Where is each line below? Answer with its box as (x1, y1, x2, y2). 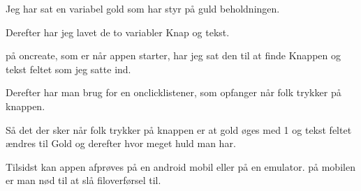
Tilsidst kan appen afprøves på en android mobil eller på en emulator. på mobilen (6, 159, 355, 174)
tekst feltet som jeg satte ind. (6, 61, 131, 76)
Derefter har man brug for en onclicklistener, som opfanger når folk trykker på (6, 85, 341, 100)
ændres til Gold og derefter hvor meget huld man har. (6, 136, 236, 151)
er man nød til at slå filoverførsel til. (6, 173, 161, 188)
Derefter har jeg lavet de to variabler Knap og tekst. (6, 24, 230, 39)
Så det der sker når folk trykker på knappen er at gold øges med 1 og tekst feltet (6, 122, 352, 137)
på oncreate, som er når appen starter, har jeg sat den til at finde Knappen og (6, 48, 341, 63)
